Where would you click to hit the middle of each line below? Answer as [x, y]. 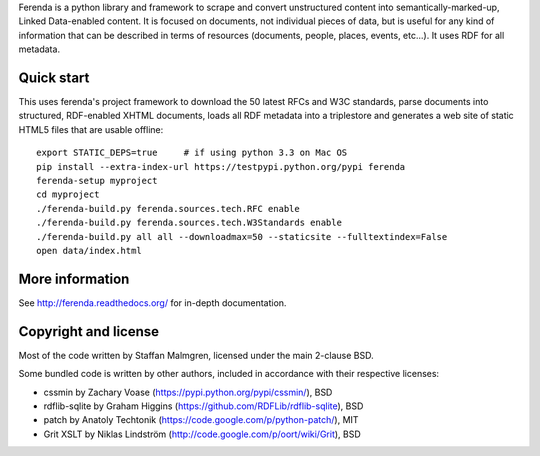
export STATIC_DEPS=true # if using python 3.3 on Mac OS [192, 153]
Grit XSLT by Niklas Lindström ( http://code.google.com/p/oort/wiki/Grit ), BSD [202, 434]
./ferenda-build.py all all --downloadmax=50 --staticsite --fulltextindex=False [242, 236]
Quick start [54, 77]
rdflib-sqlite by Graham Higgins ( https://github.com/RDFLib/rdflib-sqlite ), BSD [203, 406]
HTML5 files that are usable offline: [91, 129]
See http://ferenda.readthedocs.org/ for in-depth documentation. [152, 302]
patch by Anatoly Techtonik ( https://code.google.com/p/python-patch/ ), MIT [201, 420]
